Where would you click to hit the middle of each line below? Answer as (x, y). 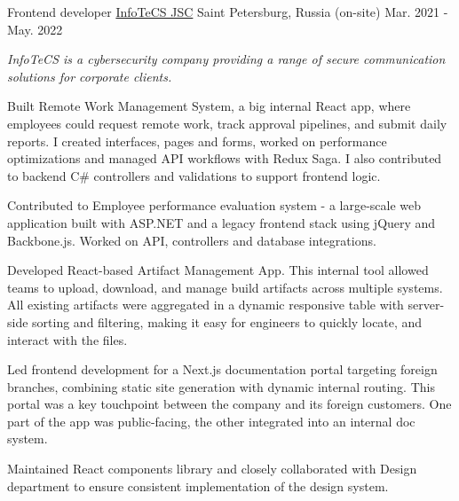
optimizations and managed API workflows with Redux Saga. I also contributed (225, 158)
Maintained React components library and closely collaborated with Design (212, 469)
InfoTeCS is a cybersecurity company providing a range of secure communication (226, 59)
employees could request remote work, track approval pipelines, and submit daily (227, 123)
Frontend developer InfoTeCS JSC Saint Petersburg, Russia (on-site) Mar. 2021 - (228, 12)
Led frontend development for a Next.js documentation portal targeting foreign (222, 369)
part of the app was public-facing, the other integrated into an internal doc (211, 421)
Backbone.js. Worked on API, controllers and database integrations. (192, 240)
